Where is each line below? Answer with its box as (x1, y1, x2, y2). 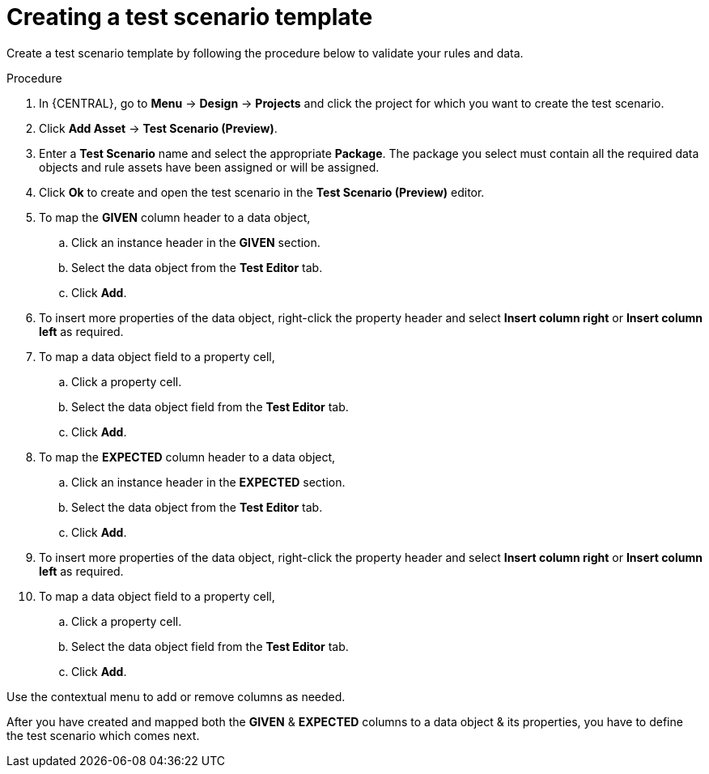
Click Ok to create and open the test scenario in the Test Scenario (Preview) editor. (39, 185, 485, 199)
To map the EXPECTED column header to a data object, (39, 449, 336, 464)
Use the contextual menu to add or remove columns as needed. (6, 689, 346, 704)
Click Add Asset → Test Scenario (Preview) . (39, 121, 278, 135)
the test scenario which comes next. (6, 728, 200, 742)
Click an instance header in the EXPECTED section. (71, 474, 346, 489)
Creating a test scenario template (6, 3, 373, 31)
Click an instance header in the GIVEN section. (71, 235, 321, 249)
